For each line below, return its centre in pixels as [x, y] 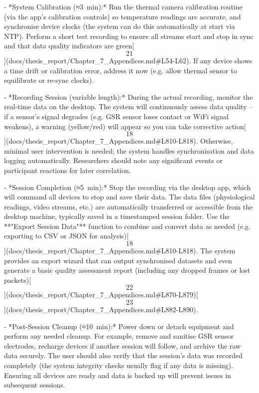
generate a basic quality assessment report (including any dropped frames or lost [127, 270]
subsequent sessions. [35, 385]
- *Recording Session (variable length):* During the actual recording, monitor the [129, 97]
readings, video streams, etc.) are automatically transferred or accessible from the [129, 206]
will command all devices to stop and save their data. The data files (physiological [129, 197]
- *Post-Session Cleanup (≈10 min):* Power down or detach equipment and [119, 326]
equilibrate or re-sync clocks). [49, 80]
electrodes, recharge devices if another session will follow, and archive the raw [123, 345]
